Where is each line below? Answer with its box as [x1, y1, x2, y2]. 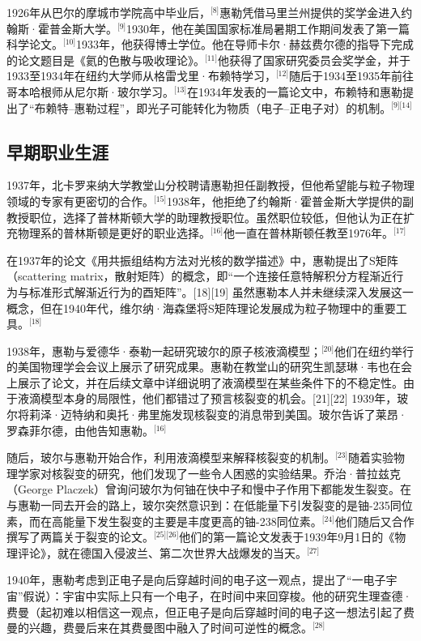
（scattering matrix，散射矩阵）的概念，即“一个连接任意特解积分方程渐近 [6, 267, 393, 284]
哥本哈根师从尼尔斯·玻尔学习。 [6, 83, 174, 100]
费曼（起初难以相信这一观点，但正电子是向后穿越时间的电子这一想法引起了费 [6, 603, 415, 620]
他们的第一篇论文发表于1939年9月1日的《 [179, 528, 395, 545]
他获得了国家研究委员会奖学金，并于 [218, 51, 411, 68]
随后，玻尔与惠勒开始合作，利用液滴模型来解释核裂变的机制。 [6, 449, 335, 466]
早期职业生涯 [6, 139, 108, 164]
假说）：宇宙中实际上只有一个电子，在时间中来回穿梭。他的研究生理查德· [23, 588, 412, 605]
